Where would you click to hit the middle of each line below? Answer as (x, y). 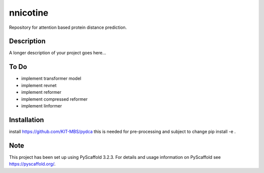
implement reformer (41, 92)
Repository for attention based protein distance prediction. (68, 27)
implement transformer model (51, 79)
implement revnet (39, 85)
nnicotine (29, 13)
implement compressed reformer (55, 99)
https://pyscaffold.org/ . (32, 164)
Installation (26, 120)
